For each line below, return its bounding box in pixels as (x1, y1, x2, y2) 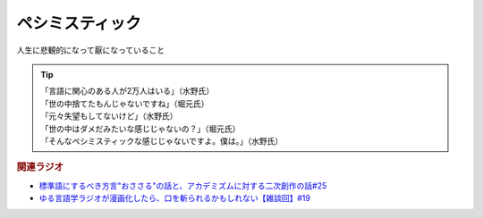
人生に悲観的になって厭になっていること (16, 45, 165, 55)
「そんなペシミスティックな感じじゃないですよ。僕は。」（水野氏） (40, 135, 284, 147)
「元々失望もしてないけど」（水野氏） (40, 111, 178, 122)
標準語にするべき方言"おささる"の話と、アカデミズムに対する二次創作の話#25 (38, 180, 327, 191)
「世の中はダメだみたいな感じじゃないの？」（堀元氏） (40, 123, 241, 134)
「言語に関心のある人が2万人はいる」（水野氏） (40, 86, 215, 96)
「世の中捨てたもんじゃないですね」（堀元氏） (40, 98, 209, 109)
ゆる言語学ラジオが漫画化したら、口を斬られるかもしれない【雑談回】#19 (38, 192, 310, 203)
